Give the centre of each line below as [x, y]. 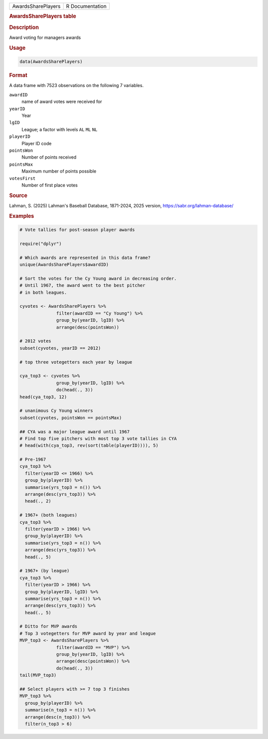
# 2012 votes [35, 341]
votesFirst [22, 178]
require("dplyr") [41, 243]
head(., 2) [38, 501]
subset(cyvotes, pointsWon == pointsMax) [71, 417]
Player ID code [36, 143]
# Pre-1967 [33, 460]
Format [18, 76]
